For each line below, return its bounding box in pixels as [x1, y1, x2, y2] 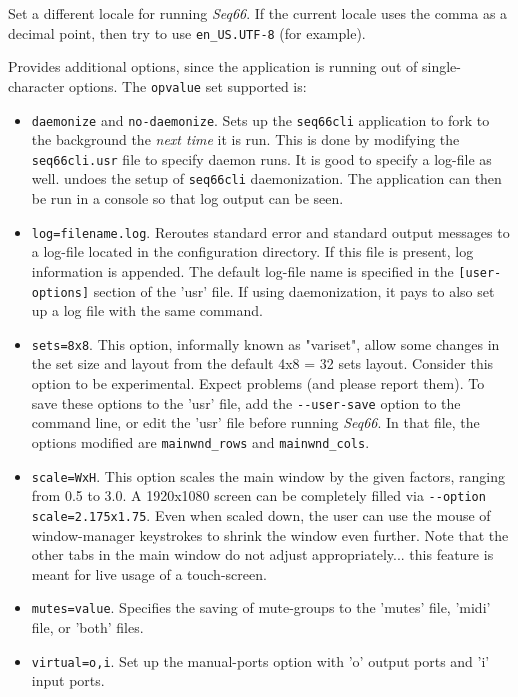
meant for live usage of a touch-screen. [31, 563, 267, 584]
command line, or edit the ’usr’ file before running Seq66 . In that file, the [31, 412, 480, 433]
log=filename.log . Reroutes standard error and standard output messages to [31, 221, 510, 242]
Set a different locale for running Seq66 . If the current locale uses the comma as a [8, 3, 508, 23]
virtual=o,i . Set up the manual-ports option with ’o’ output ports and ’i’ [31, 650, 490, 671]
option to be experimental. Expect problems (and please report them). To [31, 373, 485, 394]
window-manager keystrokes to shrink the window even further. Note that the [31, 524, 509, 545]
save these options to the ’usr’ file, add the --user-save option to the [31, 392, 461, 413]
